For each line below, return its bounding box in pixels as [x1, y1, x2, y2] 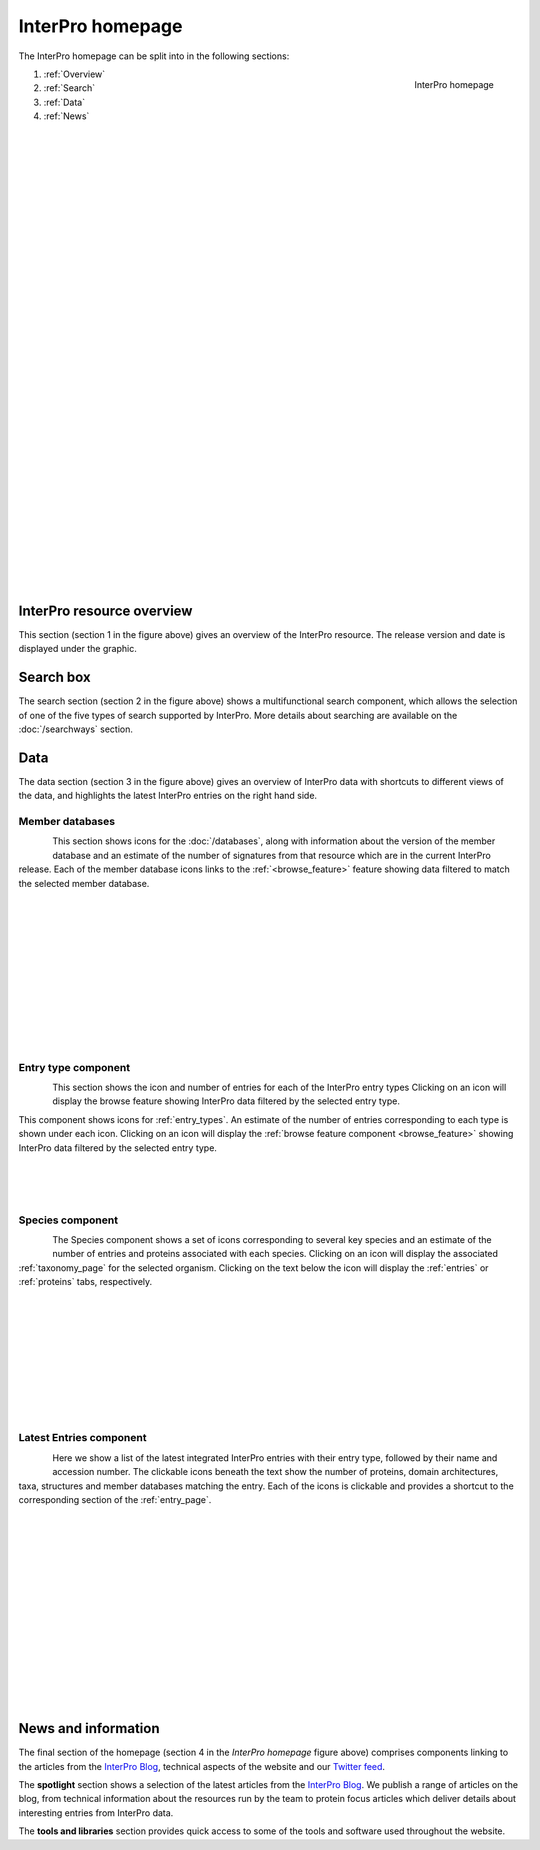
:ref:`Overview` [43, 68, 106, 80]
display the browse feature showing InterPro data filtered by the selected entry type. [52, 1095, 400, 1107]
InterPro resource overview [18, 602, 193, 619]
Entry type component [18, 1060, 130, 1074]
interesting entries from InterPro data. [18, 1806, 174, 1819]
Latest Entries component [18, 1431, 147, 1445]
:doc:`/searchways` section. [18, 723, 134, 735]
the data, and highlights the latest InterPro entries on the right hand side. [18, 790, 318, 802]
